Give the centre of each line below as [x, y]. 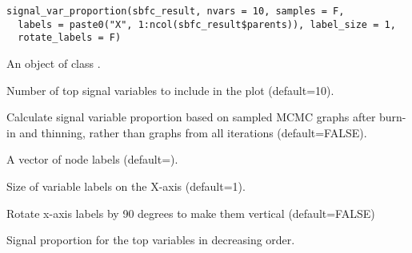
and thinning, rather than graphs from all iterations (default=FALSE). [193, 132]
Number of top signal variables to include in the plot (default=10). [170, 90]
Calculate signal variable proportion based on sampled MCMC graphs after [191, 117]
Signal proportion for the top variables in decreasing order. [151, 240]
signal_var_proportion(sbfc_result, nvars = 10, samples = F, [176, 11]
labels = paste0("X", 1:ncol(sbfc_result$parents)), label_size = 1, [207, 24]
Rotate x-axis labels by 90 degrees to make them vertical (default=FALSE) [191, 213]
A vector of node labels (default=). [92, 159]
